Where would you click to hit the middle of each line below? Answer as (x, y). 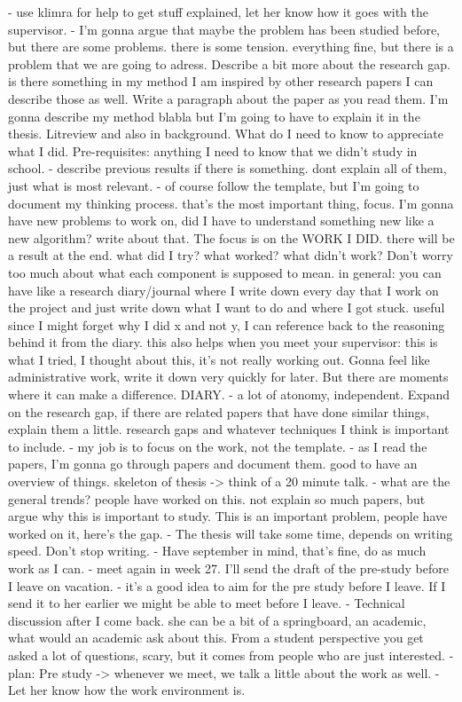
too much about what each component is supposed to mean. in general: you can (225, 272)
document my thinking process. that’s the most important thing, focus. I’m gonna (231, 203)
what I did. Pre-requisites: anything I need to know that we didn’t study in (213, 150)
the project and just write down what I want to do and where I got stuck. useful (227, 308)
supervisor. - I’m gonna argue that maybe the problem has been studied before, (224, 29)
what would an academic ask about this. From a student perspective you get (216, 638)
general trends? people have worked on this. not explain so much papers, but (217, 498)
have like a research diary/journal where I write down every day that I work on (223, 290)
